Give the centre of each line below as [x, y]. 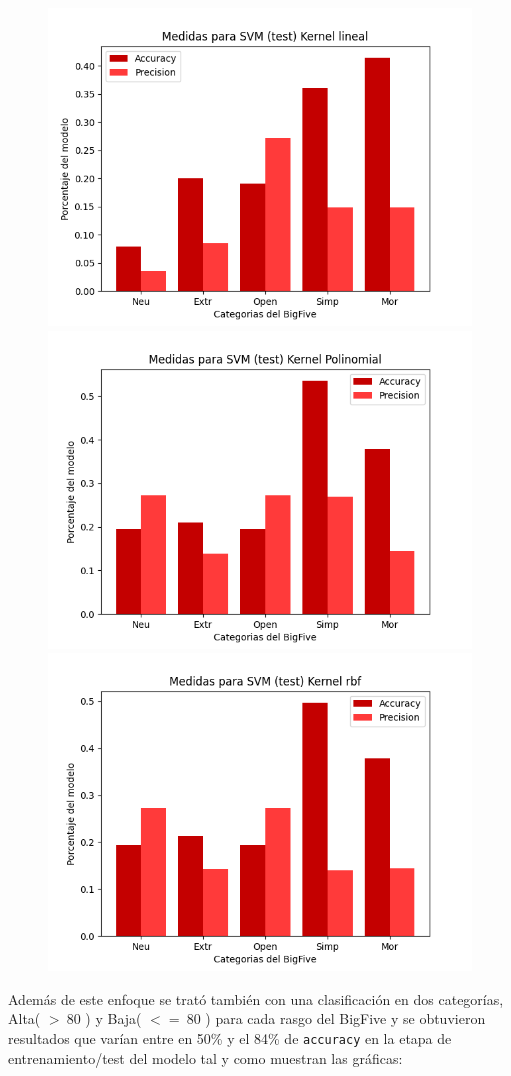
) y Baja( [113, 1018]
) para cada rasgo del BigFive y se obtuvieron [345, 1018]
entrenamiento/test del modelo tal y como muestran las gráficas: [205, 1057]
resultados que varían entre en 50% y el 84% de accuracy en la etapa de [230, 1037]
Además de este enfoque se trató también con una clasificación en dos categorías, [256, 998]
